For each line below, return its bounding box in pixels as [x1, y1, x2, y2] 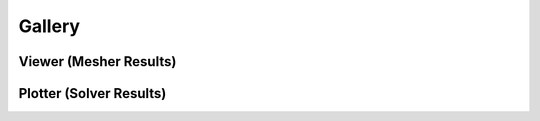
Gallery [18, 15, 80, 37]
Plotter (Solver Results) [18, 85, 167, 102]
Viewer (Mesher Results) [18, 53, 177, 70]
